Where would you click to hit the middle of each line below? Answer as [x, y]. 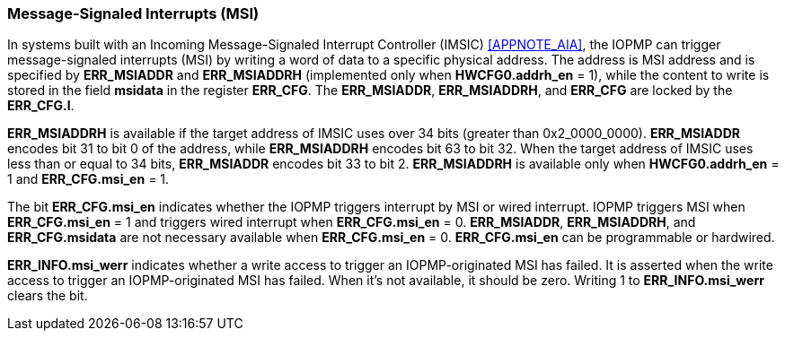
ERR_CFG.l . [41, 106]
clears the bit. [48, 296]
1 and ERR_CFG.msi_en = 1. [88, 179]
